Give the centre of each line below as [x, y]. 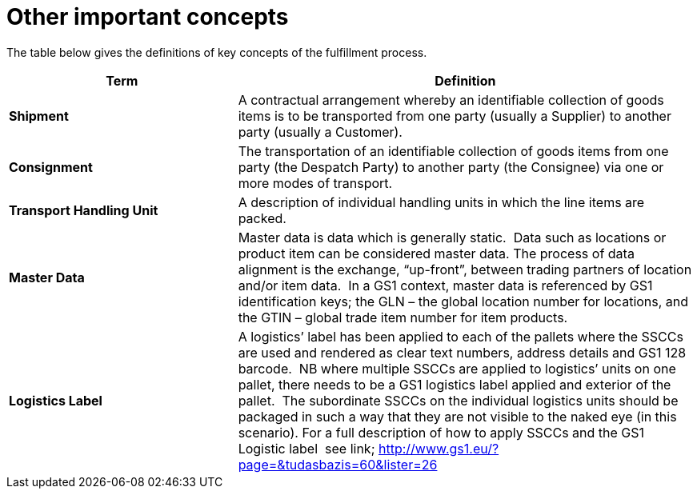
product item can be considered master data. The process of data [436, 253]
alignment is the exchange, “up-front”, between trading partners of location [465, 269]
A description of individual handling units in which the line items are [441, 202]
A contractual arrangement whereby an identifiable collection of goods [451, 100]
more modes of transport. [315, 183]
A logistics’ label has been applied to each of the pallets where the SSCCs [461, 336]
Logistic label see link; [306, 448]
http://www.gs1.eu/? [439, 448]
